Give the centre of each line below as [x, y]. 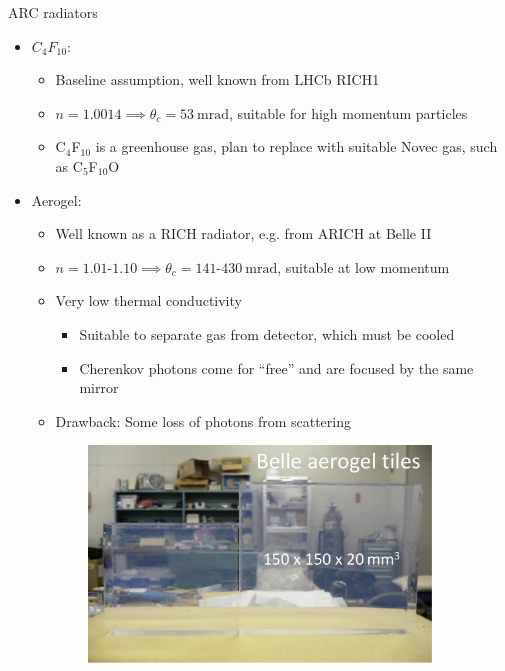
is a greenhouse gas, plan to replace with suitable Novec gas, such [296, 146]
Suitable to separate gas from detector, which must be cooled [267, 333]
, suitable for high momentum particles [348, 112]
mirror [99, 387]
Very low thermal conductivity [148, 300]
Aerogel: [56, 199]
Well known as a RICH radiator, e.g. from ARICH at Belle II [243, 233]
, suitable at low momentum [363, 266]
